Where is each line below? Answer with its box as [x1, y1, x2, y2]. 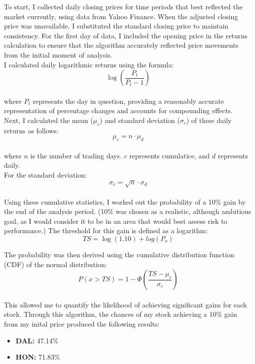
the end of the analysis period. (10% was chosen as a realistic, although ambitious [4, 206, 252, 216]
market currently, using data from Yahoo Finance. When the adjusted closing [4, 11, 238, 21]
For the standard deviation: [4, 169, 87, 180]
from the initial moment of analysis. [4, 49, 112, 60]
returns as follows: [4, 125, 59, 135]
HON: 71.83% [15, 352, 60, 362]
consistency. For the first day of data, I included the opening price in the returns [4, 30, 248, 40]
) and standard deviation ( [100, 115, 180, 125]
